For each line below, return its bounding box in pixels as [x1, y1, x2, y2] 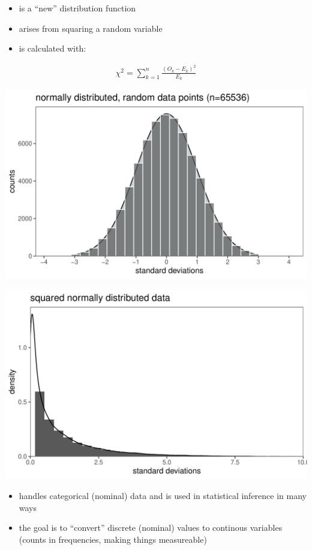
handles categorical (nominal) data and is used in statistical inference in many [19, 489, 307, 502]
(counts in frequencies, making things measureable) [19, 533, 207, 545]
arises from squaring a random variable [19, 22, 163, 34]
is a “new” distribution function [19, 2, 136, 14]
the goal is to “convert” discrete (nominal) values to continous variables [19, 521, 283, 534]
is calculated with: [19, 42, 86, 55]
